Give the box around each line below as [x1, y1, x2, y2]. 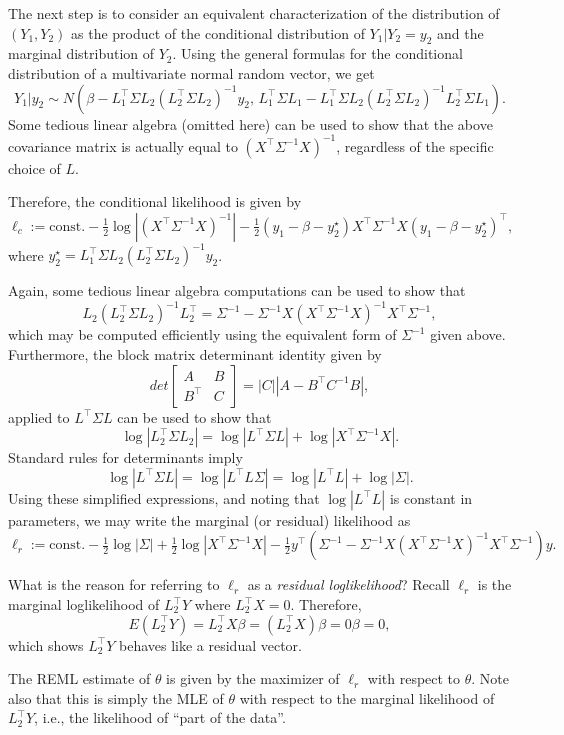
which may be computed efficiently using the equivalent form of [8, 324, 397, 345]
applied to [8, 406, 70, 427]
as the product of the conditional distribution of [71, 22, 365, 43]
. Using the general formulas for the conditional [172, 43, 463, 64]
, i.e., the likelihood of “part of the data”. [34, 707, 286, 728]
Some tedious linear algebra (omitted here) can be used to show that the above [8, 113, 493, 134]
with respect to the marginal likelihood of [239, 687, 495, 708]
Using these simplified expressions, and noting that [8, 487, 320, 508]
